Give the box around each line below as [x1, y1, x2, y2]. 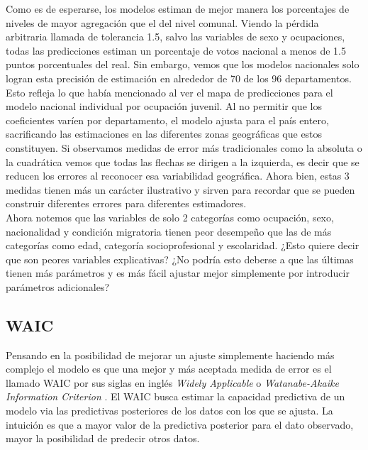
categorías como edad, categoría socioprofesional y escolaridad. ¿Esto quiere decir [6, 238, 359, 253]
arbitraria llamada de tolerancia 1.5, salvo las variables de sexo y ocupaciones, [6, 29, 345, 44]
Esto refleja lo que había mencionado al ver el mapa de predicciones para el [6, 84, 333, 99]
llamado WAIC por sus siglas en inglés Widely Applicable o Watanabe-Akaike [6, 375, 339, 390]
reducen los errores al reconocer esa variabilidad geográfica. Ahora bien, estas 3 [6, 168, 350, 183]
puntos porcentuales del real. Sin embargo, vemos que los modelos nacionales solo [6, 57, 359, 72]
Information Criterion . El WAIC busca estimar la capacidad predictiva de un [6, 389, 345, 404]
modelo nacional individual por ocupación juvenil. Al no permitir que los [6, 99, 322, 114]
